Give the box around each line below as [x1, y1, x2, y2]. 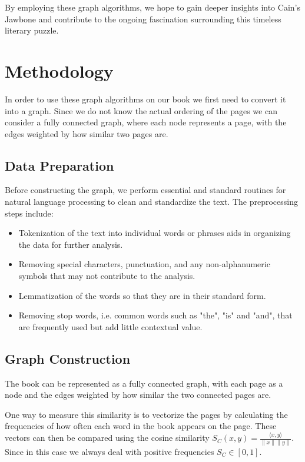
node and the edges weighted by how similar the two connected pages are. [5, 388, 271, 401]
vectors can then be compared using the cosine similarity [5, 431, 210, 444]
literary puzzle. [5, 24, 59, 36]
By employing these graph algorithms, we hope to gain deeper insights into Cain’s [5, 1, 300, 13]
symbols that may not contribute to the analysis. [18, 270, 195, 282]
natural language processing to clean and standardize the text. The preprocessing [5, 195, 298, 208]
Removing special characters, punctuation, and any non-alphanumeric [18, 258, 270, 270]
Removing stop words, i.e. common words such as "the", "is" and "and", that [18, 309, 293, 321]
